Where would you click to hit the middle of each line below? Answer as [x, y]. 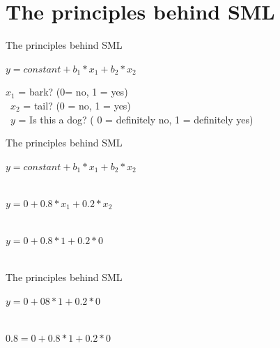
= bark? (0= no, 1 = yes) [73, 92]
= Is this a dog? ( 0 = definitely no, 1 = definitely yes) [136, 119]
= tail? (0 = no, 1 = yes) [77, 105]
